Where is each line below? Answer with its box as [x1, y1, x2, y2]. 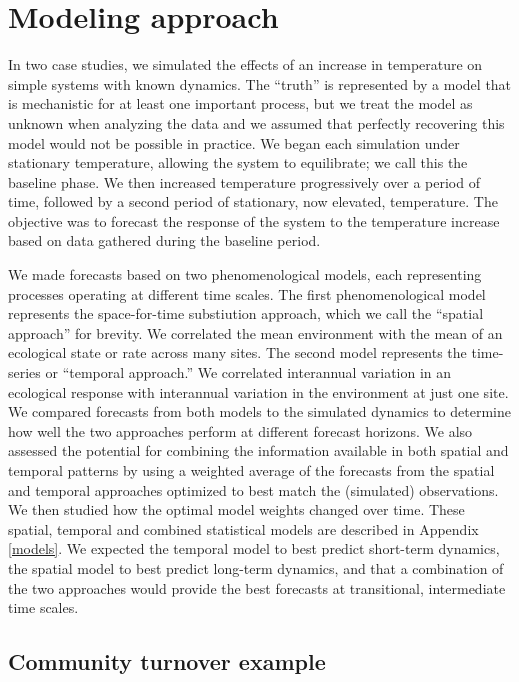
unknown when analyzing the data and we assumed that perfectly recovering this [8, 112, 505, 133]
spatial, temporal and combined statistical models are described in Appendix [8, 518, 479, 539]
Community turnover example [8, 646, 326, 677]
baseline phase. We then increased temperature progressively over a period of [8, 171, 480, 192]
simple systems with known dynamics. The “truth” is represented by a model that [8, 73, 512, 94]
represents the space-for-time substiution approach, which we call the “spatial [8, 303, 484, 324]
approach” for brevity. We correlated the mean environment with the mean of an [8, 322, 503, 343]
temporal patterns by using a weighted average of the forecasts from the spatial [8, 460, 495, 480]
